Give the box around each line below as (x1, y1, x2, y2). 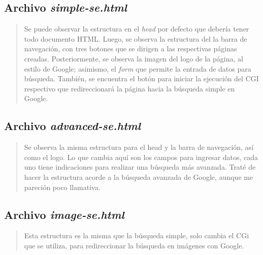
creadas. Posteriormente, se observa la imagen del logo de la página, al (24, 53, 243, 63)
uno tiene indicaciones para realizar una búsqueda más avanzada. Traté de (24, 162, 256, 172)
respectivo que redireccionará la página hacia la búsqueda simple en (24, 83, 235, 93)
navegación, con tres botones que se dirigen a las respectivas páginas (24, 43, 237, 54)
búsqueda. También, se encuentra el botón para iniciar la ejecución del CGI (24, 73, 259, 84)
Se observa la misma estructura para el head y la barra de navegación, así (24, 142, 254, 152)
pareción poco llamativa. (24, 181, 101, 192)
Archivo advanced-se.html (4, 118, 141, 134)
